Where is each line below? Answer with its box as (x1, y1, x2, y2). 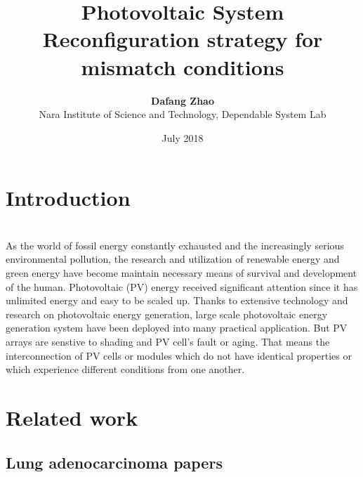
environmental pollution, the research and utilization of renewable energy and (6, 251, 340, 266)
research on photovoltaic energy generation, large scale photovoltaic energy (6, 306, 328, 321)
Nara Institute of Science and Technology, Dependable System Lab (39, 107, 326, 122)
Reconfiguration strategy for (42, 25, 323, 53)
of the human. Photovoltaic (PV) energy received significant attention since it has (6, 279, 358, 294)
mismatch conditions (81, 52, 284, 81)
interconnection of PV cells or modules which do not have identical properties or (6, 348, 352, 362)
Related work (6, 403, 138, 431)
